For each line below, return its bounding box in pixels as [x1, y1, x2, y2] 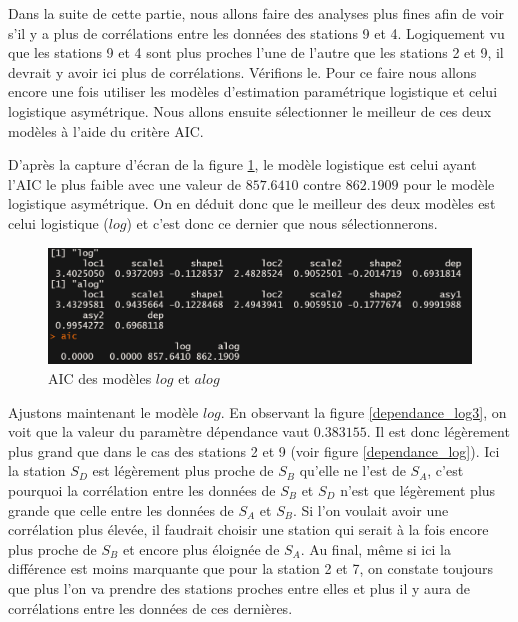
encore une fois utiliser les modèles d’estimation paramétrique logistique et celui [8, 81, 498, 102]
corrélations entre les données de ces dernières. [8, 597, 293, 618]
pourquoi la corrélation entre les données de [8, 479, 276, 500]
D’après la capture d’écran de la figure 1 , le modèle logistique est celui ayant [8, 154, 477, 175]
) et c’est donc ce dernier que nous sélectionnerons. [126, 212, 438, 233]
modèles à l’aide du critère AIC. [8, 120, 204, 141]
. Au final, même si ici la [300, 538, 451, 559]
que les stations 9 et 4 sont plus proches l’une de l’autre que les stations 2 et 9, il [8, 42, 504, 63]
